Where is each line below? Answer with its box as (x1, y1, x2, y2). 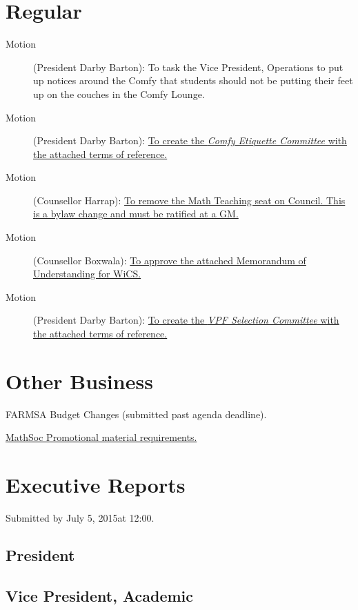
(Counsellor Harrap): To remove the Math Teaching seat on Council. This (33, 193, 346, 207)
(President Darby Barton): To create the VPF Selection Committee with (33, 313, 339, 327)
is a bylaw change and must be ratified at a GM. (33, 206, 239, 221)
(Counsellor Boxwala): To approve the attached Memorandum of (33, 253, 306, 267)
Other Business (6, 366, 153, 395)
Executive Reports (6, 471, 186, 499)
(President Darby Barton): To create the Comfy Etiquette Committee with (33, 133, 347, 148)
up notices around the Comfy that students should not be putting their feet (33, 73, 353, 88)
